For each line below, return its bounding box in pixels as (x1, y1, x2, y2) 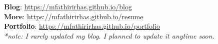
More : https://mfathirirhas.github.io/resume (4, 11, 143, 21)
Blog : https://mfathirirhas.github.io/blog (4, 1, 132, 11)
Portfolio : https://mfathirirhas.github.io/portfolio (4, 21, 160, 31)
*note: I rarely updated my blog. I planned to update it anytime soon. (4, 30, 214, 41)
